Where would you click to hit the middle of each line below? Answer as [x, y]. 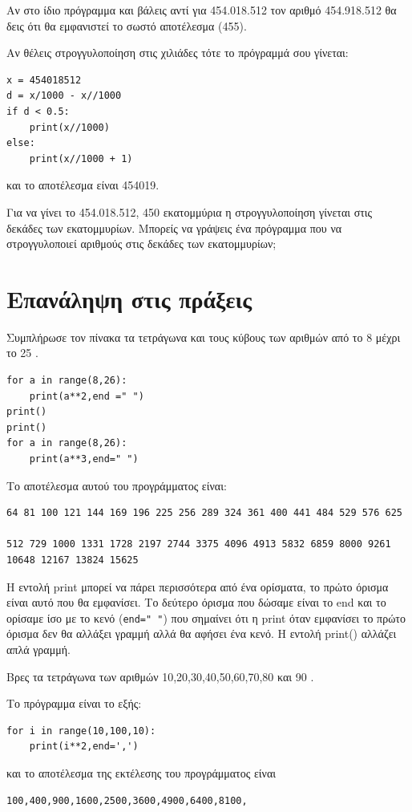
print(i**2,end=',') [84, 747]
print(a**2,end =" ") [87, 396]
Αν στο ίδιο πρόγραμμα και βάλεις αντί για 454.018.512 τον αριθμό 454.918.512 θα [202, 10]
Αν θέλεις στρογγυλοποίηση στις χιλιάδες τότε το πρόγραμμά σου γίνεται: [178, 53]
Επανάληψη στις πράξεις [129, 298]
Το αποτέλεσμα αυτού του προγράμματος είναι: [117, 485]
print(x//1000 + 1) [81, 158]
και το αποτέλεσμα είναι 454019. [83, 185]
